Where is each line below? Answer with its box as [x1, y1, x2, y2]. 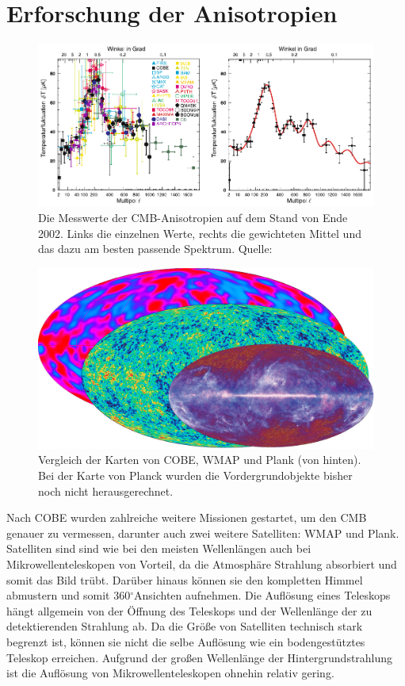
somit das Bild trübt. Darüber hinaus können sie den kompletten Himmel [6, 571, 363, 588]
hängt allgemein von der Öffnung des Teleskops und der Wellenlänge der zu [6, 602, 373, 619]
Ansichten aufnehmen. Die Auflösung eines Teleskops [133, 587, 391, 604]
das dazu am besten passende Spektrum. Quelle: [38, 240, 273, 257]
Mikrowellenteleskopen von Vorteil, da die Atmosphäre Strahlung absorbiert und [6, 555, 397, 572]
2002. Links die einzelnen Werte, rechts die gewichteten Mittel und [38, 224, 361, 241]
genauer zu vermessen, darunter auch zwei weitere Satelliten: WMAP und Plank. [6, 524, 399, 541]
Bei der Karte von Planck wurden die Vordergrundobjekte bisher [38, 467, 353, 483]
